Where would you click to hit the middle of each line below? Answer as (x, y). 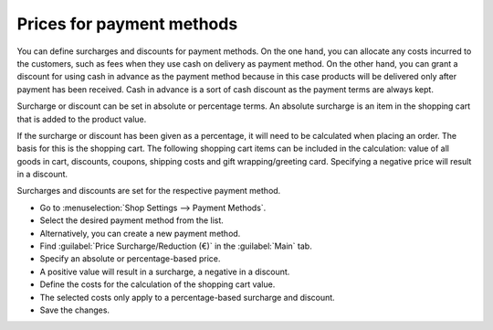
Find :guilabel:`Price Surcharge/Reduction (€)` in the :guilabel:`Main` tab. (176, 246)
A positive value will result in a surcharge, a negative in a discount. (165, 271)
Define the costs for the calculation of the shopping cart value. (157, 284)
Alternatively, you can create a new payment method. (140, 233)
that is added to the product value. (82, 119)
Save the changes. (74, 310)
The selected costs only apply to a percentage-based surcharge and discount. (187, 297)
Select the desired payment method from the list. (131, 220)
